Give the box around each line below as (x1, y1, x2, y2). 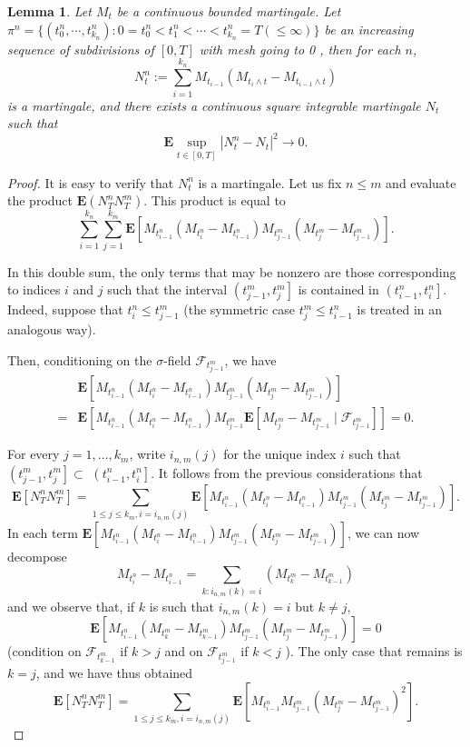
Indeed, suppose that (7, 300, 123, 319)
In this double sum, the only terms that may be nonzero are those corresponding (7, 262, 456, 281)
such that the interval (107, 280, 228, 299)
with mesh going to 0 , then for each (199, 39, 401, 58)
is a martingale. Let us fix (198, 173, 342, 192)
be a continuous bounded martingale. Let (116, 2, 341, 20)
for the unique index (223, 444, 337, 463)
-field (163, 350, 191, 369)
